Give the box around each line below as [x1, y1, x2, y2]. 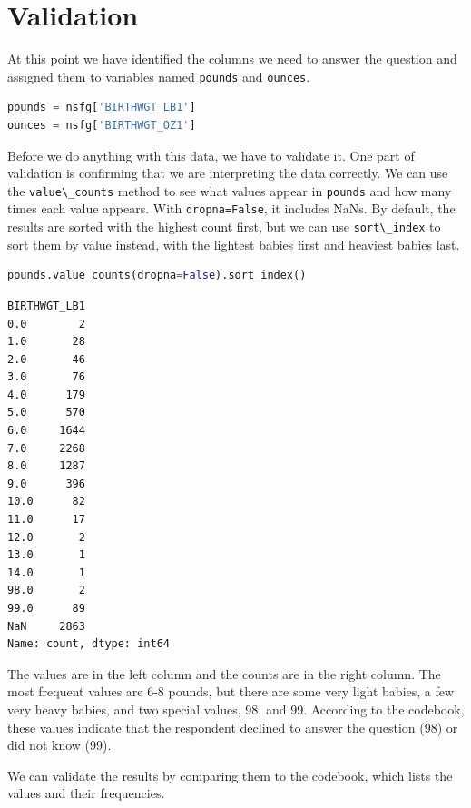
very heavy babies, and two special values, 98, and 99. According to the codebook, [7, 699, 465, 718]
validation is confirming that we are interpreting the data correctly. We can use [7, 163, 448, 182]
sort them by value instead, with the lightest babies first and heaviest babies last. [7, 234, 460, 253]
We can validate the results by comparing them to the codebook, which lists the [7, 765, 453, 784]
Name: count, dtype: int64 [7, 637, 170, 651]
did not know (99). [7, 735, 112, 754]
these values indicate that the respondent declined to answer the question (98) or [7, 717, 458, 736]
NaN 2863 [7, 619, 85, 633]
